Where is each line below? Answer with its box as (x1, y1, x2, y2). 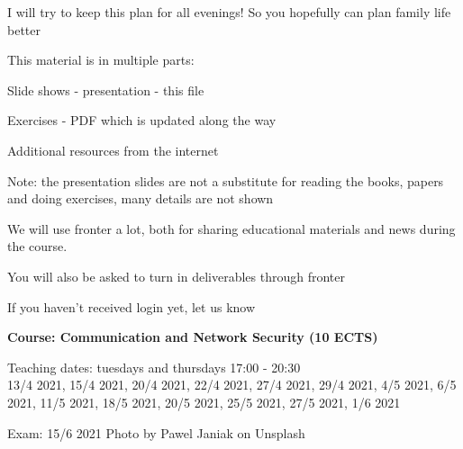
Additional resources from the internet (7, 140, 219, 159)
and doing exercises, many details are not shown (7, 189, 274, 208)
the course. (7, 237, 68, 256)
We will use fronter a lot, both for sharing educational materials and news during (7, 219, 456, 238)
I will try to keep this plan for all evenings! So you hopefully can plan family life (7, 3, 451, 21)
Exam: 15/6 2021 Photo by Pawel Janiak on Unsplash (7, 423, 305, 442)
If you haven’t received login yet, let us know (7, 297, 256, 316)
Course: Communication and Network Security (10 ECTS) (7, 328, 378, 346)
